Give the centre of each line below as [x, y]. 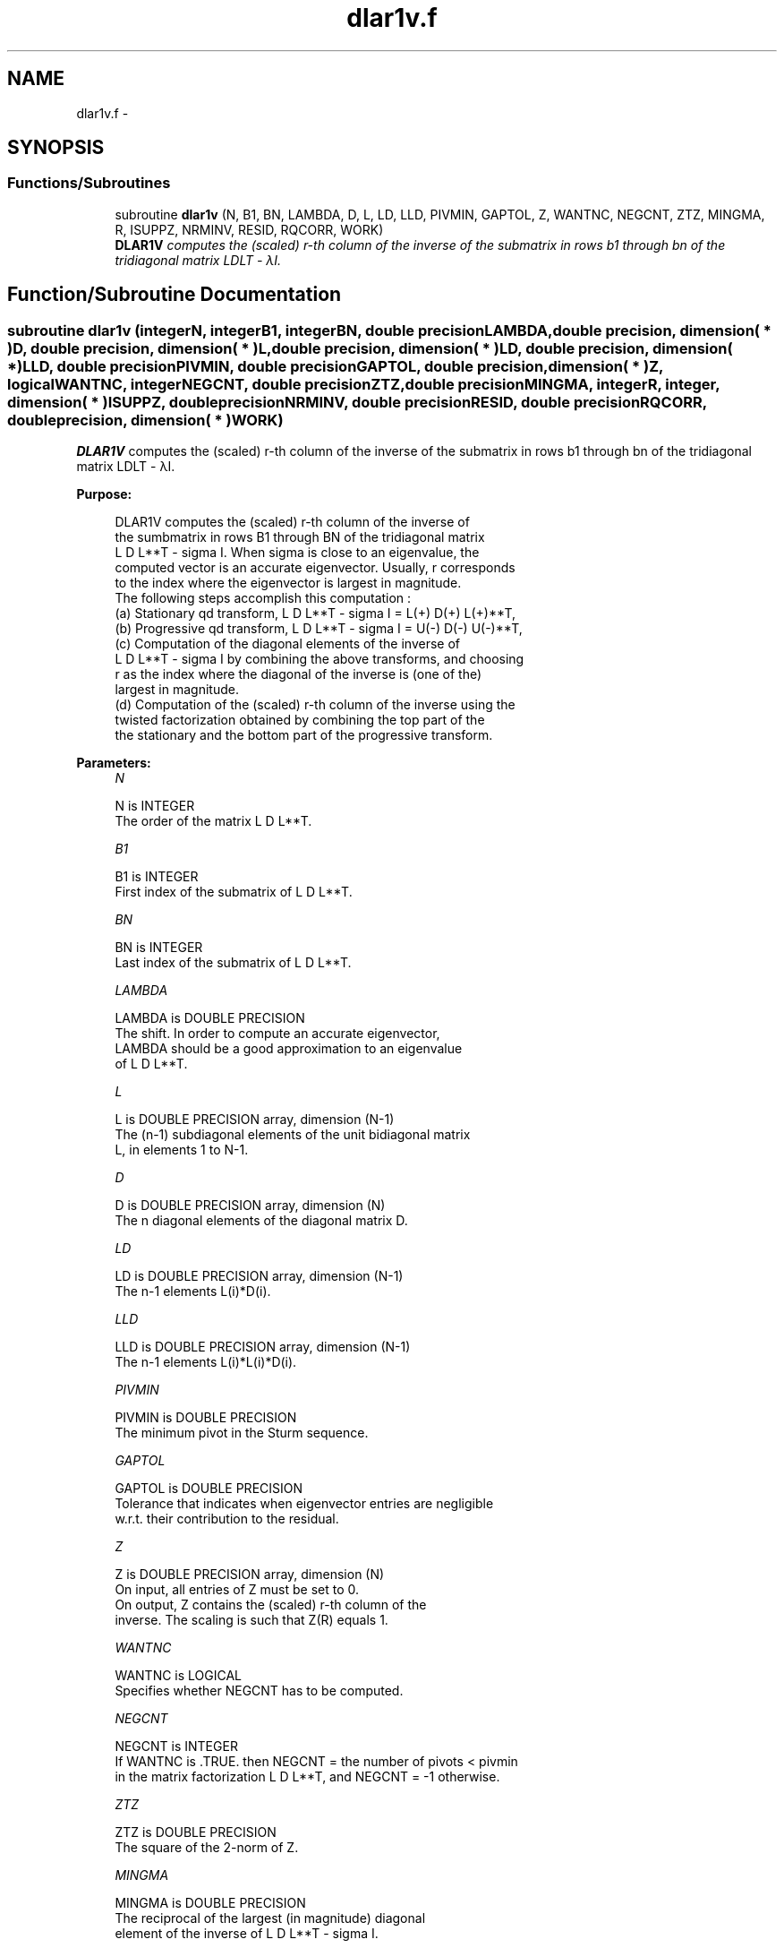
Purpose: [104, 494]
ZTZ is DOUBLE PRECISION [196, 1832]
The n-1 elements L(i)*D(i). [193, 1292]
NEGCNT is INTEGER [176, 1746]
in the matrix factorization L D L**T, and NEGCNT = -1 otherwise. [307, 1777]
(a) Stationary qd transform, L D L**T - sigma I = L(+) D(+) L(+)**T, [315, 614]
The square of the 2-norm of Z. [207, 1848]
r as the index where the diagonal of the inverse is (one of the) [298, 674]
